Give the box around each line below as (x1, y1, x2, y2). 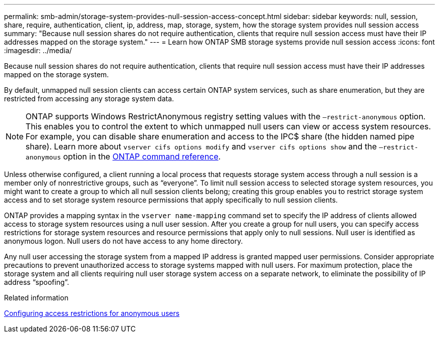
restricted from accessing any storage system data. (4, 94, 174, 103)
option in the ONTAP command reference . (63, 151, 221, 161)
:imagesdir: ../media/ (4, 46, 72, 55)
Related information (4, 293, 69, 302)
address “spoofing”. (4, 278, 69, 286)
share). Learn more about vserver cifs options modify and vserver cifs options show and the (26, 141, 377, 151)
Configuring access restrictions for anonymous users (4, 309, 180, 317)
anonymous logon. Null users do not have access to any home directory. (4, 237, 243, 245)
